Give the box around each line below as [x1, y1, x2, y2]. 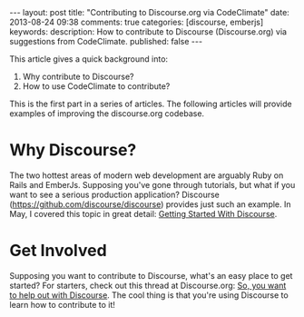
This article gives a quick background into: [9, 54, 169, 64]
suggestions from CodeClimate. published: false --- [9, 36, 202, 46]
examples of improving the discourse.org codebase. [9, 108, 205, 119]
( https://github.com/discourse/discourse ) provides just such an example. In [9, 198, 292, 210]
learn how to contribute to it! [9, 299, 116, 310]
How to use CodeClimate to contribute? [22, 81, 171, 92]
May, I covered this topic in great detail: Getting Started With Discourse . [9, 208, 278, 219]
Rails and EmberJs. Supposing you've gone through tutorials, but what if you [9, 179, 296, 190]
